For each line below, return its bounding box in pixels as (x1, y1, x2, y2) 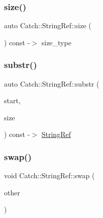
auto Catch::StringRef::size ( (4, 20, 91, 31)
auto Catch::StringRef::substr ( (4, 78, 99, 89)
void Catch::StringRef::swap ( (4, 170, 95, 181)
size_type (41, 37, 71, 47)
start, (4, 95, 21, 106)
